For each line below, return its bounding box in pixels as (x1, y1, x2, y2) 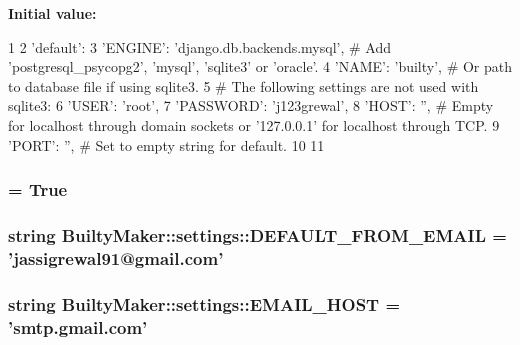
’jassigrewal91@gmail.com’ (8, 245, 224, 270)
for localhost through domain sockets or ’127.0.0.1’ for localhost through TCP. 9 (8, 114, 500, 135)
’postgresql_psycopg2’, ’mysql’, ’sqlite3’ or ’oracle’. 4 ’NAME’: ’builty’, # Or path (8, 56, 513, 77)
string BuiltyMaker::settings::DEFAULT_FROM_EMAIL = (8, 222, 507, 247)
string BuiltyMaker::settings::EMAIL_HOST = (8, 291, 401, 316)
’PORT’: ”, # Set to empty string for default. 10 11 (8, 134, 325, 155)
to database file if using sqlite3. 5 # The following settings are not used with (8, 75, 479, 96)
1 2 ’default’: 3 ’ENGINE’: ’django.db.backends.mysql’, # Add (8, 36, 391, 57)
